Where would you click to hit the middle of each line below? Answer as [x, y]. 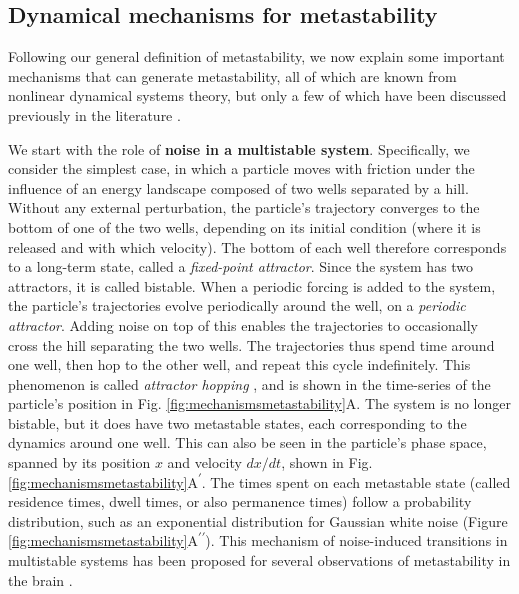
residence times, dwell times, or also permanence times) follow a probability [240, 501]
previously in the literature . [94, 114]
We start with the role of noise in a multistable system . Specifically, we [239, 148]
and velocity [204, 462]
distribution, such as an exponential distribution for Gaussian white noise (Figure [258, 520]
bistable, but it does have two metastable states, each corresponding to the [237, 422]
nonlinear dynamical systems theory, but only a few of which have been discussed [257, 95]
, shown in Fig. [327, 462]
